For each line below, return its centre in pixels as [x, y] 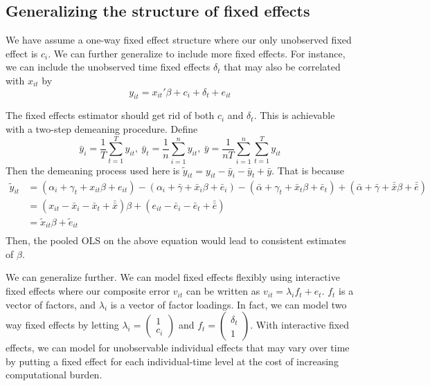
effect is [22, 53]
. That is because [308, 170]
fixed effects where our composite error [88, 291]
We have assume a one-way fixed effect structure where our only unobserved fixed [179, 40]
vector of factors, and [51, 304]
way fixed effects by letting [62, 325]
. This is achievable [294, 115]
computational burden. [54, 375]
